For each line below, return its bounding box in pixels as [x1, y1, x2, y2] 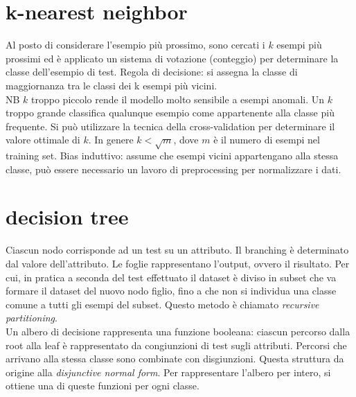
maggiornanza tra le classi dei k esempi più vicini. [6, 78, 217, 92]
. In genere [88, 132, 134, 147]
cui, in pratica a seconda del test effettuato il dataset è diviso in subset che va [6, 270, 337, 284]
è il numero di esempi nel [213, 132, 320, 147]
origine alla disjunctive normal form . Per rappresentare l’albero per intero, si [6, 364, 331, 379]
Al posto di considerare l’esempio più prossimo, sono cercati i [6, 37, 265, 52]
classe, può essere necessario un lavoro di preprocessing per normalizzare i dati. [6, 161, 341, 176]
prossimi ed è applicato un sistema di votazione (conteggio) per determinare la [6, 51, 339, 65]
